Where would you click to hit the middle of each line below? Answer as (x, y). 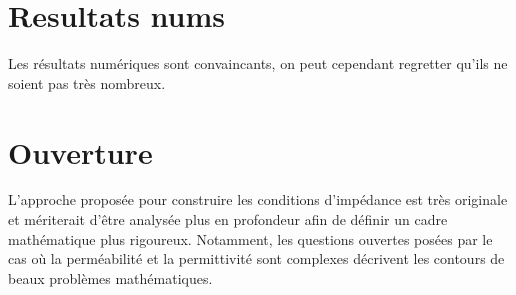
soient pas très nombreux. (87, 82)
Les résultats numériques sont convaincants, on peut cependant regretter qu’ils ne (258, 63)
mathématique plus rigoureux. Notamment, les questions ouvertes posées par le (250, 238)
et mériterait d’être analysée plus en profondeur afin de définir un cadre (228, 219)
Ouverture (80, 151)
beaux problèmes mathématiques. (110, 277)
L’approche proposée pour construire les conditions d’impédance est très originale (258, 199)
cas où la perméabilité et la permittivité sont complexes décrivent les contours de (256, 258)
